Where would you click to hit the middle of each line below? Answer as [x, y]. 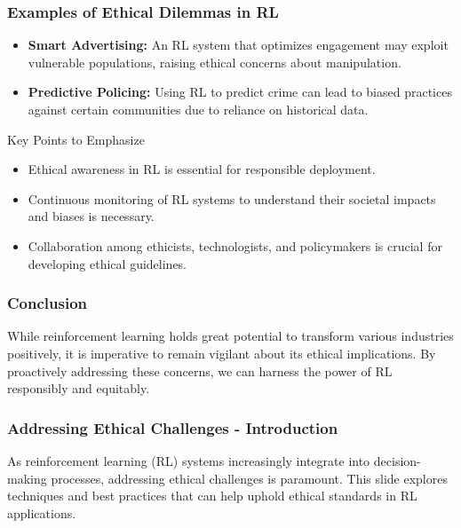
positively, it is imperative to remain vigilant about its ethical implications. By [222, 353]
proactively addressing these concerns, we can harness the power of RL [200, 370]
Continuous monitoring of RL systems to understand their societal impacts [232, 198]
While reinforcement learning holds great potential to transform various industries [230, 336]
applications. [42, 512]
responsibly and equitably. [79, 388]
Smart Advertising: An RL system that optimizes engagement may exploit [238, 45]
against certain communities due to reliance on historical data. [198, 109]
